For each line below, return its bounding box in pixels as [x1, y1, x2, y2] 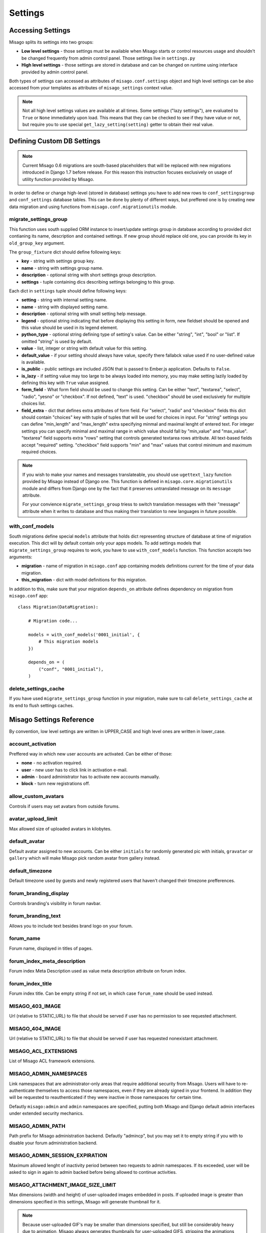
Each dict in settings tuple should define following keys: [9, 288, 127, 293]
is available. [21, 359, 45, 365]
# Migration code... [28, 618, 78, 624]
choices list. [21, 400, 46, 406]
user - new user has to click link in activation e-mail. [21, 767, 128, 773]
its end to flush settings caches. [9, 702, 74, 708]
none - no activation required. [21, 760, 82, 766]
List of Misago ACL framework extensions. [9, 1058, 96, 1064]
